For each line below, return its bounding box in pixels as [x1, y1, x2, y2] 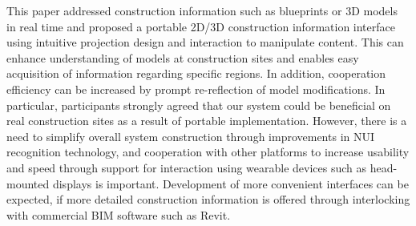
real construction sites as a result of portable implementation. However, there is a [6, 112, 407, 129]
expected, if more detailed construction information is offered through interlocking [6, 191, 410, 208]
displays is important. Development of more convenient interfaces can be [52, 175, 409, 192]
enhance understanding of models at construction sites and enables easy [6, 49, 359, 66]
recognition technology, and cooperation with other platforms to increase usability [6, 143, 410, 160]
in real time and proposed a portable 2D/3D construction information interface [6, 18, 395, 34]
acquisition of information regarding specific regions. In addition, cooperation [6, 65, 386, 82]
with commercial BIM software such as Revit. [6, 206, 231, 223]
